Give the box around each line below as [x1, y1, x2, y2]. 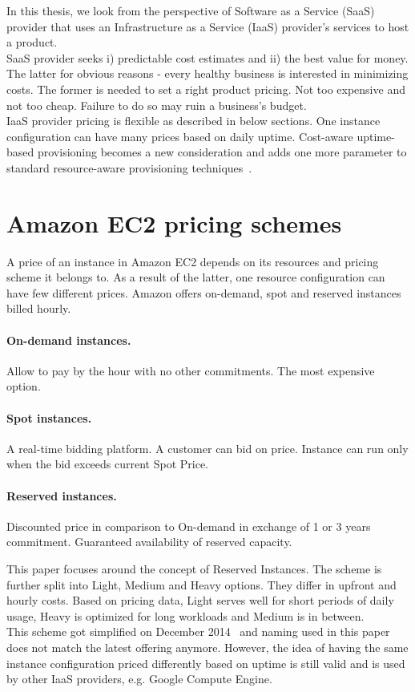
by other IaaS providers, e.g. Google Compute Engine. [6, 670, 272, 687]
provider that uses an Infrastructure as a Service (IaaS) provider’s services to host [6, 18, 409, 34]
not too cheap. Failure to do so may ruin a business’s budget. [6, 96, 307, 113]
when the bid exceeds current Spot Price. [6, 455, 208, 472]
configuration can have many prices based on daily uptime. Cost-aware [6, 127, 353, 144]
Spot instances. [6, 409, 92, 426]
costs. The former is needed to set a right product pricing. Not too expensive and [6, 80, 405, 97]
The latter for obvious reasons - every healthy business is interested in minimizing [6, 65, 409, 82]
